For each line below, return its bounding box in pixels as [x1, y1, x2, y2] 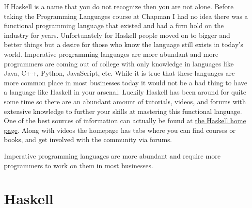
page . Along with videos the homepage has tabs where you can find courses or [4, 125, 236, 135]
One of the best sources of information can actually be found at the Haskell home [4, 115, 246, 126]
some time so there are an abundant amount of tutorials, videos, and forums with [4, 96, 246, 106]
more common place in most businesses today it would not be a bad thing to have [4, 77, 248, 87]
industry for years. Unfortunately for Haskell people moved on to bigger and [4, 30, 230, 40]
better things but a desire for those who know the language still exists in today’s [4, 39, 243, 49]
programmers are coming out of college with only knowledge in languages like [4, 58, 234, 68]
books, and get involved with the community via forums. [4, 134, 172, 144]
